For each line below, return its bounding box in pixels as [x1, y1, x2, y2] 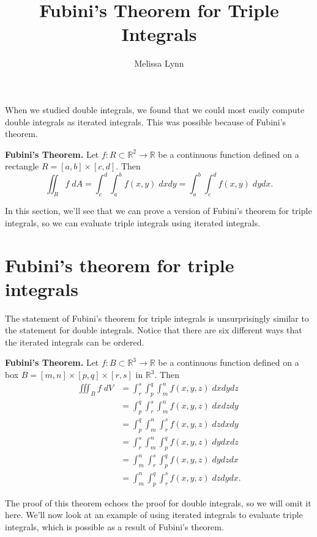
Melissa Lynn [134, 57, 184, 70]
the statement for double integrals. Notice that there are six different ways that [5, 324, 302, 336]
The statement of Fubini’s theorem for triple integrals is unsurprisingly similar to [5, 311, 309, 324]
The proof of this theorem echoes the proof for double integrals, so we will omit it [5, 496, 311, 509]
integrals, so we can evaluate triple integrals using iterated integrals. [5, 216, 261, 229]
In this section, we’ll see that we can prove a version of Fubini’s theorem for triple [5, 204, 312, 217]
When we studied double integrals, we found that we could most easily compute [5, 103, 305, 116]
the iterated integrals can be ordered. [5, 335, 144, 348]
